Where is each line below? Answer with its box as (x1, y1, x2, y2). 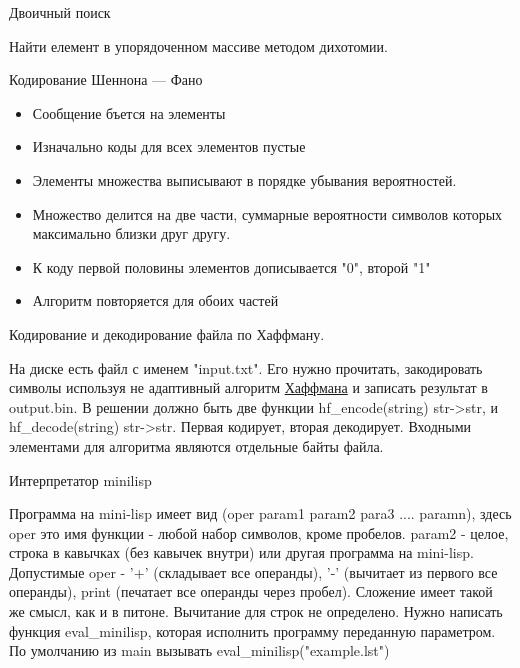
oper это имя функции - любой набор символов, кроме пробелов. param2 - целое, (9, 522, 509, 543)
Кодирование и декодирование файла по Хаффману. (9, 323, 325, 344)
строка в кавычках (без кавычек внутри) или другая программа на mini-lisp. (9, 542, 474, 563)
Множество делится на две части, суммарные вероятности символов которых (32, 203, 503, 224)
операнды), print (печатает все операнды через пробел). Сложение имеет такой (9, 581, 493, 602)
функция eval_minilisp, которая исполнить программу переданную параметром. (9, 620, 496, 641)
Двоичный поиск (9, 2, 111, 22)
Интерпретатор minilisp (9, 469, 152, 490)
